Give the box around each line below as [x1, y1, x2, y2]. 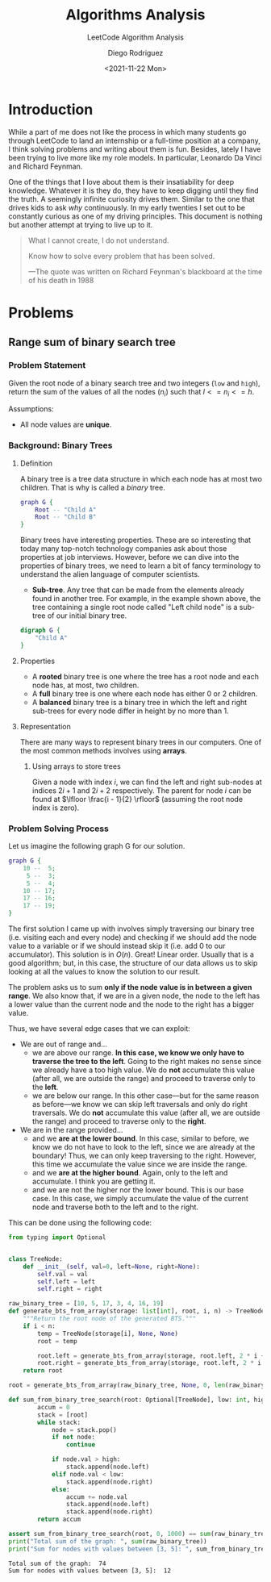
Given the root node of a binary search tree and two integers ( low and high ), [8, 378, 261, 388]
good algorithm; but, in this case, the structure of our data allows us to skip [8, 958, 258, 968]
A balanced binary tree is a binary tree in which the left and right [31, 697, 248, 707]
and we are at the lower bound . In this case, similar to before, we [31, 1133, 249, 1143]
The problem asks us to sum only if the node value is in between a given [8, 983, 252, 992]
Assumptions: [8, 404, 54, 414]
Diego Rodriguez [107, 48, 164, 57]
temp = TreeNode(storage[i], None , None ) [37, 1329, 179, 1338]
